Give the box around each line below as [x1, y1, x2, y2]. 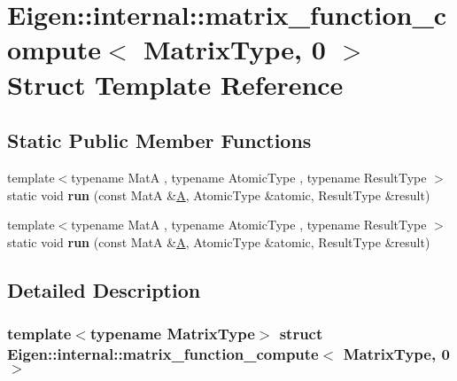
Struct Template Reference [7, 66, 344, 102]
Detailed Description [7, 276, 201, 303]
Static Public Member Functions [7, 127, 312, 154]
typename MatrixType [89, 323, 255, 345]
